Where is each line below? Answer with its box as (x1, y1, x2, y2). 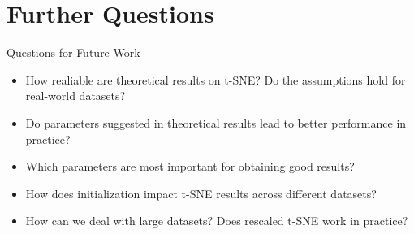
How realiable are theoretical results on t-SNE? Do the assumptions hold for (25, 71, 406, 88)
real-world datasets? (25, 87, 126, 104)
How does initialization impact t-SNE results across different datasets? (25, 184, 377, 201)
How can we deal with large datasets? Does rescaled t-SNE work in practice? (25, 212, 408, 229)
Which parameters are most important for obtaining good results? (25, 158, 355, 175)
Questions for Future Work (6, 44, 140, 61)
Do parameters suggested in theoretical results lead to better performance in (25, 114, 407, 131)
